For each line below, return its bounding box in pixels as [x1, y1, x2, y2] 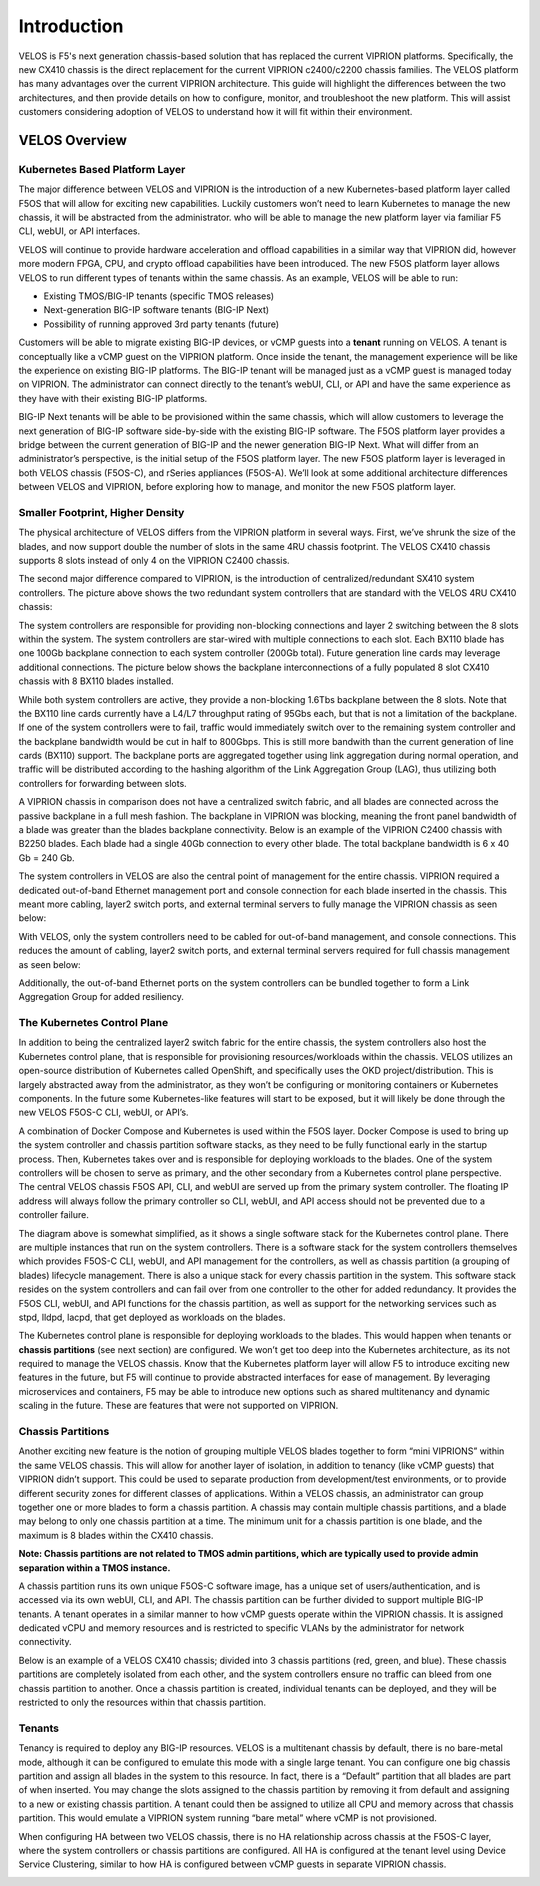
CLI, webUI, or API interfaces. [18, 225, 141, 237]
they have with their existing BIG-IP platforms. [18, 392, 208, 404]
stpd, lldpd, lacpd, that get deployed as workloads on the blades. [18, 1311, 286, 1323]
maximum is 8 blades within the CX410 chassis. [18, 1529, 214, 1541]
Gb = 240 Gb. [18, 851, 75, 864]
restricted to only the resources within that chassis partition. [18, 1696, 267, 1709]
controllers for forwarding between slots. [18, 777, 187, 789]
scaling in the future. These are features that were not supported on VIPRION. [18, 1400, 339, 1412]
